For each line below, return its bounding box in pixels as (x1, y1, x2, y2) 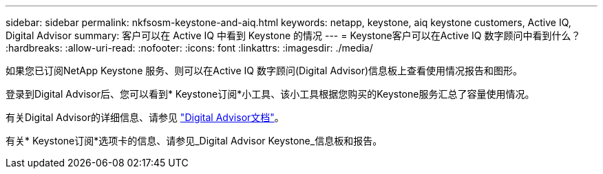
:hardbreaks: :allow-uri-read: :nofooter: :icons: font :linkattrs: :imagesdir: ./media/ (6, 42, 373, 54)
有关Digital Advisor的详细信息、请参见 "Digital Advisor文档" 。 (6, 111, 284, 123)
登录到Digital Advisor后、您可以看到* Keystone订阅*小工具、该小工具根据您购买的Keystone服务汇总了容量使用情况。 (6, 88, 535, 100)
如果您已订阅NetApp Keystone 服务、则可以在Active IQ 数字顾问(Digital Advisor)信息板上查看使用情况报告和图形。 (6, 65, 523, 76)
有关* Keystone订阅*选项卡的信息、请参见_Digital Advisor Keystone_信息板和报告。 (6, 135, 383, 146)
